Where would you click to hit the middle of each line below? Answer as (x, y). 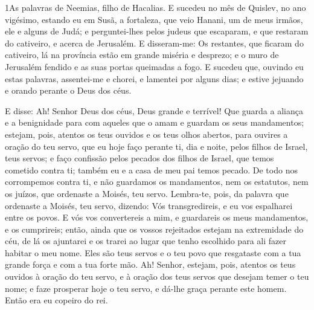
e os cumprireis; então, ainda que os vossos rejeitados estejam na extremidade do (154, 229)
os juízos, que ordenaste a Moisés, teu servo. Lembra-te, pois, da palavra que (147, 193)
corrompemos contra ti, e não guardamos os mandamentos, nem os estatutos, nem (157, 182)
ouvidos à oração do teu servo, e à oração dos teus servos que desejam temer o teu (157, 276)
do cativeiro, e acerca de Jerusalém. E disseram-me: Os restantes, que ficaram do (154, 43)
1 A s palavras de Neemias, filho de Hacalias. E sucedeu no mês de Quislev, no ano (155, 7)
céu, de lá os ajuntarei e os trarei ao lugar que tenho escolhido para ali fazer (146, 241)
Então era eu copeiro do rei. (56, 300)
